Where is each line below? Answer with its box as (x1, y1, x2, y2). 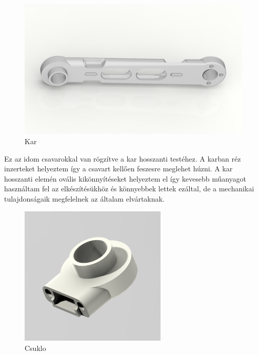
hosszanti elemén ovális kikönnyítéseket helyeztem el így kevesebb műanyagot (4, 173, 247, 184)
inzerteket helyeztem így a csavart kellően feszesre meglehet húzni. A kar (4, 163, 233, 174)
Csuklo (25, 342, 46, 353)
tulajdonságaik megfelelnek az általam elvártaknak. (4, 193, 165, 204)
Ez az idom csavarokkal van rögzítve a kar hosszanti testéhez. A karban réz (4, 153, 241, 164)
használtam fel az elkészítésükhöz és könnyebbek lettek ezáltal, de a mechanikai (4, 183, 254, 194)
